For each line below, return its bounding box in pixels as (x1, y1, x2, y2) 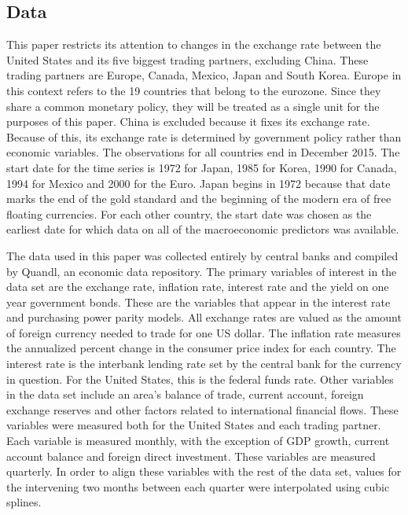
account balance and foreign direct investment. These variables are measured (6, 447, 376, 464)
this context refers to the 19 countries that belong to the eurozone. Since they (6, 82, 381, 98)
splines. (6, 494, 42, 510)
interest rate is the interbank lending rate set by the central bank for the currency (6, 355, 402, 372)
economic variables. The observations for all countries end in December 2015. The (6, 144, 400, 160)
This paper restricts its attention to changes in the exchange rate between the (6, 36, 381, 53)
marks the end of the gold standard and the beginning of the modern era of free (6, 190, 391, 207)
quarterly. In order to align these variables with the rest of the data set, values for (6, 463, 402, 480)
